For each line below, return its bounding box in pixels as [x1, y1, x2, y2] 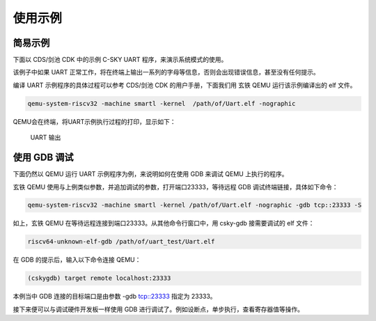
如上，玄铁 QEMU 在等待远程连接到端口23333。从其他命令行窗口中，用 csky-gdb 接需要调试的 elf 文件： [13, 219, 315, 228]
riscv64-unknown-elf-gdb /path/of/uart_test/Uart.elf [27, 237, 215, 246]
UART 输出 [30, 133, 61, 142]
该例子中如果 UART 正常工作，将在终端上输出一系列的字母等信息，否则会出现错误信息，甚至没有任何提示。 [13, 68, 320, 77]
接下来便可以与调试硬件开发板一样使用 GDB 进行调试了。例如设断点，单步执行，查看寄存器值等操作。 [13, 305, 304, 313]
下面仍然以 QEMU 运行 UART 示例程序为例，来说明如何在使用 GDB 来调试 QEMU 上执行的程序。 [13, 170, 288, 178]
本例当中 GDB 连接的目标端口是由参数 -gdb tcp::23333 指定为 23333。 [13, 292, 217, 301]
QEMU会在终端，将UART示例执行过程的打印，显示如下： [13, 117, 177, 125]
